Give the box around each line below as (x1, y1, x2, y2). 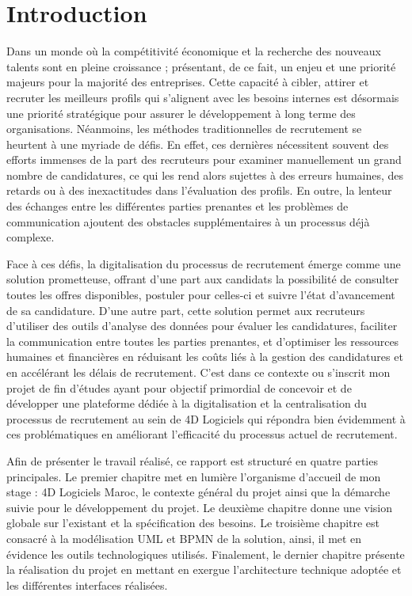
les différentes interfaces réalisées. (6, 576, 168, 593)
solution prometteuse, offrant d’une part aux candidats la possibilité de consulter (6, 271, 399, 287)
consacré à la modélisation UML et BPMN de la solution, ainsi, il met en (6, 530, 362, 546)
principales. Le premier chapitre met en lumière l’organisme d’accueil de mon (6, 468, 381, 484)
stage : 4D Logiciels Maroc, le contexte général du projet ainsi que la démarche (6, 484, 391, 500)
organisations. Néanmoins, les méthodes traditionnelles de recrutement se (6, 120, 362, 137)
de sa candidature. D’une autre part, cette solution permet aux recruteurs (6, 302, 365, 318)
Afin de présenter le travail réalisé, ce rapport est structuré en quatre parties (6, 452, 378, 469)
